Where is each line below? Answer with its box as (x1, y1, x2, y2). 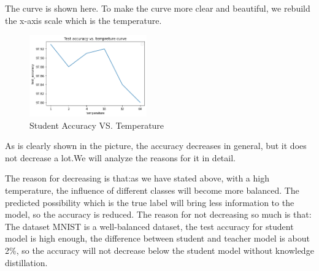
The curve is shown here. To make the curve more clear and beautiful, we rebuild (5, 2, 310, 14)
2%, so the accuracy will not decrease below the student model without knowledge (5, 244, 314, 257)
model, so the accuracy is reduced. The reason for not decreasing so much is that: (5, 208, 312, 221)
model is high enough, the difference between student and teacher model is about (5, 232, 310, 245)
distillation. (5, 256, 48, 269)
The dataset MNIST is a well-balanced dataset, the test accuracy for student (5, 219, 294, 232)
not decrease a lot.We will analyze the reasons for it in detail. (5, 151, 236, 164)
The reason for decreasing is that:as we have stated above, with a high (5, 172, 269, 185)
